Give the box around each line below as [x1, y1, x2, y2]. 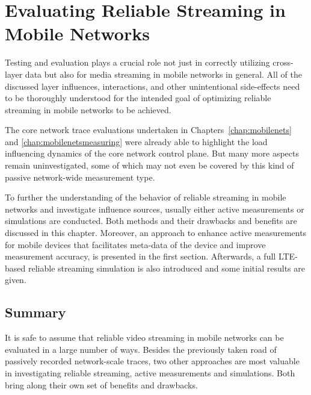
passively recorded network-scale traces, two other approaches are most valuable [5, 355, 300, 367]
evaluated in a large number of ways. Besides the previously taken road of [5, 343, 277, 355]
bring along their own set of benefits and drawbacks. [5, 378, 198, 391]
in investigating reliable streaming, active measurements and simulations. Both [5, 366, 295, 379]
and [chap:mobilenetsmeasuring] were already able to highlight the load [5, 135, 268, 148]
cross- [273, 56, 294, 69]
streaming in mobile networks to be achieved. [5, 103, 171, 116]
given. [5, 273, 26, 286]
